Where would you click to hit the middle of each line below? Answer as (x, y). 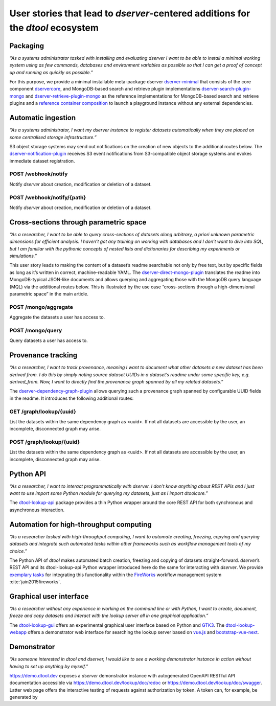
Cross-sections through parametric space (78, 222)
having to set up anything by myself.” (49, 666)
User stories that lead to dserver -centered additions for (130, 13)
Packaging (27, 46)
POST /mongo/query (36, 330)
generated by (24, 697)
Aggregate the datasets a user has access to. (57, 317)
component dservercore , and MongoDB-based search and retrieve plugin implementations (105, 89)
